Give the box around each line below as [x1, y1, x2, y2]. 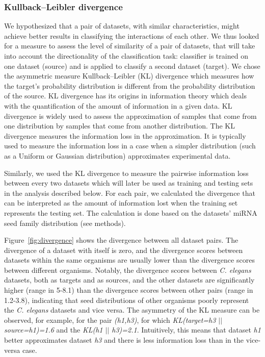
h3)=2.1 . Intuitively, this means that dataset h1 [112, 324, 261, 335]
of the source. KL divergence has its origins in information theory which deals [4, 90, 247, 101]
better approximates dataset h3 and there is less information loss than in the [4, 335, 244, 345]
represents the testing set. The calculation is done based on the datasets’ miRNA [4, 207, 257, 218]
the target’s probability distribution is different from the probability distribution [4, 80, 255, 91]
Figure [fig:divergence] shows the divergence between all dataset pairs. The [4, 235, 238, 245]
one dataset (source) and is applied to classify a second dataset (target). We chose [4, 60, 260, 71]
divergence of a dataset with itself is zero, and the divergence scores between [4, 244, 243, 255]
